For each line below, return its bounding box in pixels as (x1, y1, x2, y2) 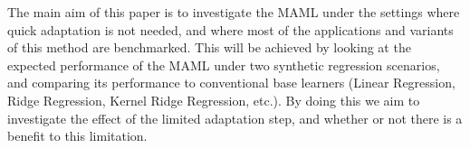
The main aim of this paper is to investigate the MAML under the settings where (7, 3, 460, 21)
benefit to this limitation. (7, 126, 148, 145)
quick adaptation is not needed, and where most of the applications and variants (7, 20, 454, 39)
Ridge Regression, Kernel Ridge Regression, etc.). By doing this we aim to (7, 90, 420, 109)
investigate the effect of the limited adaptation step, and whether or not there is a (7, 108, 463, 127)
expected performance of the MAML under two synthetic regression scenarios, (7, 55, 440, 74)
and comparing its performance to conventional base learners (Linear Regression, (7, 73, 456, 92)
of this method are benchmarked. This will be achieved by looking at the (7, 38, 411, 57)
